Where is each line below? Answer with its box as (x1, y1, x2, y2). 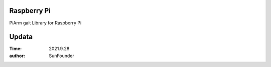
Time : (9, 46, 22, 52)
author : (9, 53, 25, 59)
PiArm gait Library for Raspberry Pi (9, 20, 82, 26)
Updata (9, 33, 33, 41)
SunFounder (49, 53, 75, 59)
